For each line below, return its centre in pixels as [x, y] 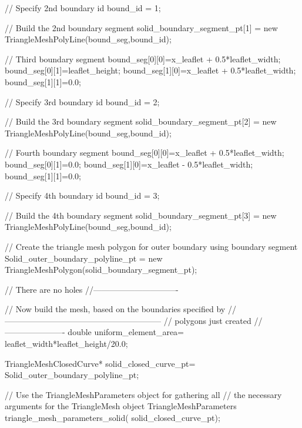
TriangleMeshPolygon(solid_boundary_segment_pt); [101, 270]
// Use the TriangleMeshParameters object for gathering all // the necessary [143, 394]
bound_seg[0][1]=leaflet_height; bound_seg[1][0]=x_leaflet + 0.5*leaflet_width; [150, 70]
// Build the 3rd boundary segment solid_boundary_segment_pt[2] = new [141, 121]
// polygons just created [207, 320]
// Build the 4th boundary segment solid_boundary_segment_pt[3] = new [141, 215]
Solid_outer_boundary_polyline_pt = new [84, 258]
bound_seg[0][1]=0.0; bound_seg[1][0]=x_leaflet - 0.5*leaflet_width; [129, 164]
